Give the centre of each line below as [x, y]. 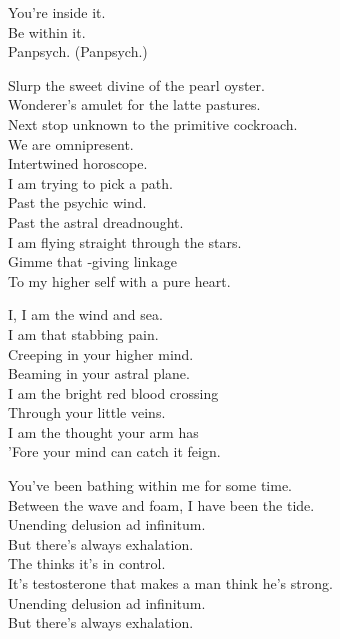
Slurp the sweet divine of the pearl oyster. [136, 84]
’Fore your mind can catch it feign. [114, 451]
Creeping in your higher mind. [101, 353]
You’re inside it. [57, 12]
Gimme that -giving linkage [92, 261]
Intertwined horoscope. [78, 163]
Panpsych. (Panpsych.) [78, 51]
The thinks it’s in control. [87, 563]
